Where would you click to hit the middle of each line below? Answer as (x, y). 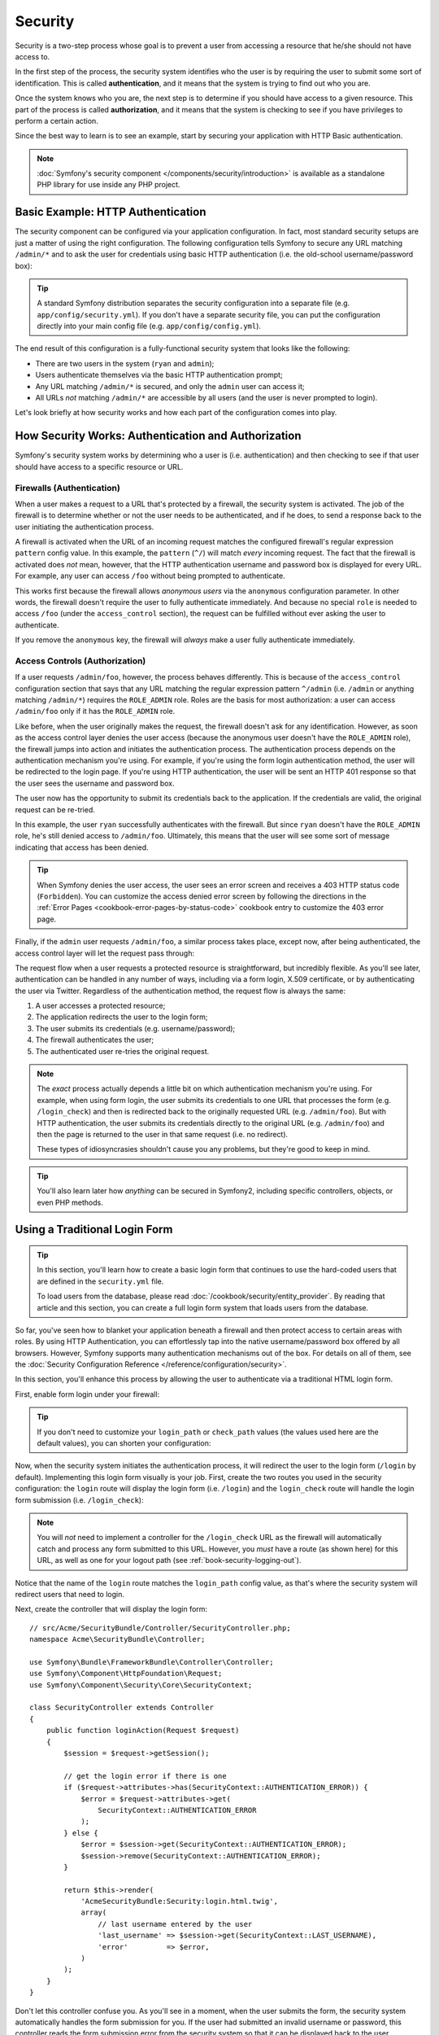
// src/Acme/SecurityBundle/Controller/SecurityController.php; (161, 1628)
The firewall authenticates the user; (95, 1040)
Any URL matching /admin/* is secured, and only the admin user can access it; (170, 386)
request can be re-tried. (55, 809)
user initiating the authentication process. (85, 527)
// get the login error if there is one (145, 1776)
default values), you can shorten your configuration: (124, 1443)
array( (94, 1912)
